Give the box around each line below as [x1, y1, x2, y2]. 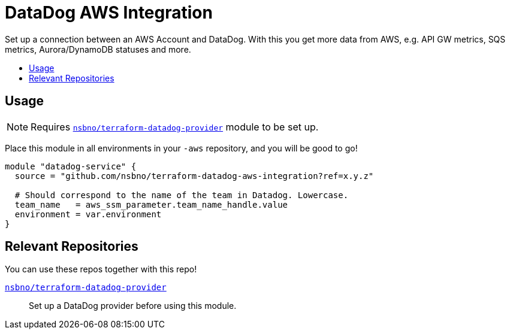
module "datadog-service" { [5, 161, 137, 171]
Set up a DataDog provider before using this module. [29, 300, 237, 311]
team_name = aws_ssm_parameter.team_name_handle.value [14, 199, 288, 209]
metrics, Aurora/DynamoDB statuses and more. [5, 44, 191, 54]
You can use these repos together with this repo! [5, 264, 197, 275]
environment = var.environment [14, 209, 162, 219]
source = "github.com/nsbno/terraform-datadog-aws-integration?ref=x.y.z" [14, 171, 374, 181]
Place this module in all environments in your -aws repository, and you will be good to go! [5, 142, 358, 153]
